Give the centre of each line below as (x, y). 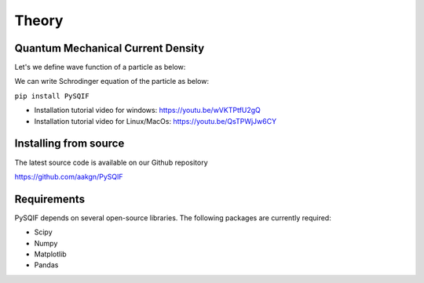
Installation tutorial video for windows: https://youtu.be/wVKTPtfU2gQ (147, 111)
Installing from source (69, 144)
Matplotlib (50, 254)
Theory (39, 20)
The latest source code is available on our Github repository (111, 162)
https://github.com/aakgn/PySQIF (69, 176)
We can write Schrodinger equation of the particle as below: (112, 82)
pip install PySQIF (52, 96)
